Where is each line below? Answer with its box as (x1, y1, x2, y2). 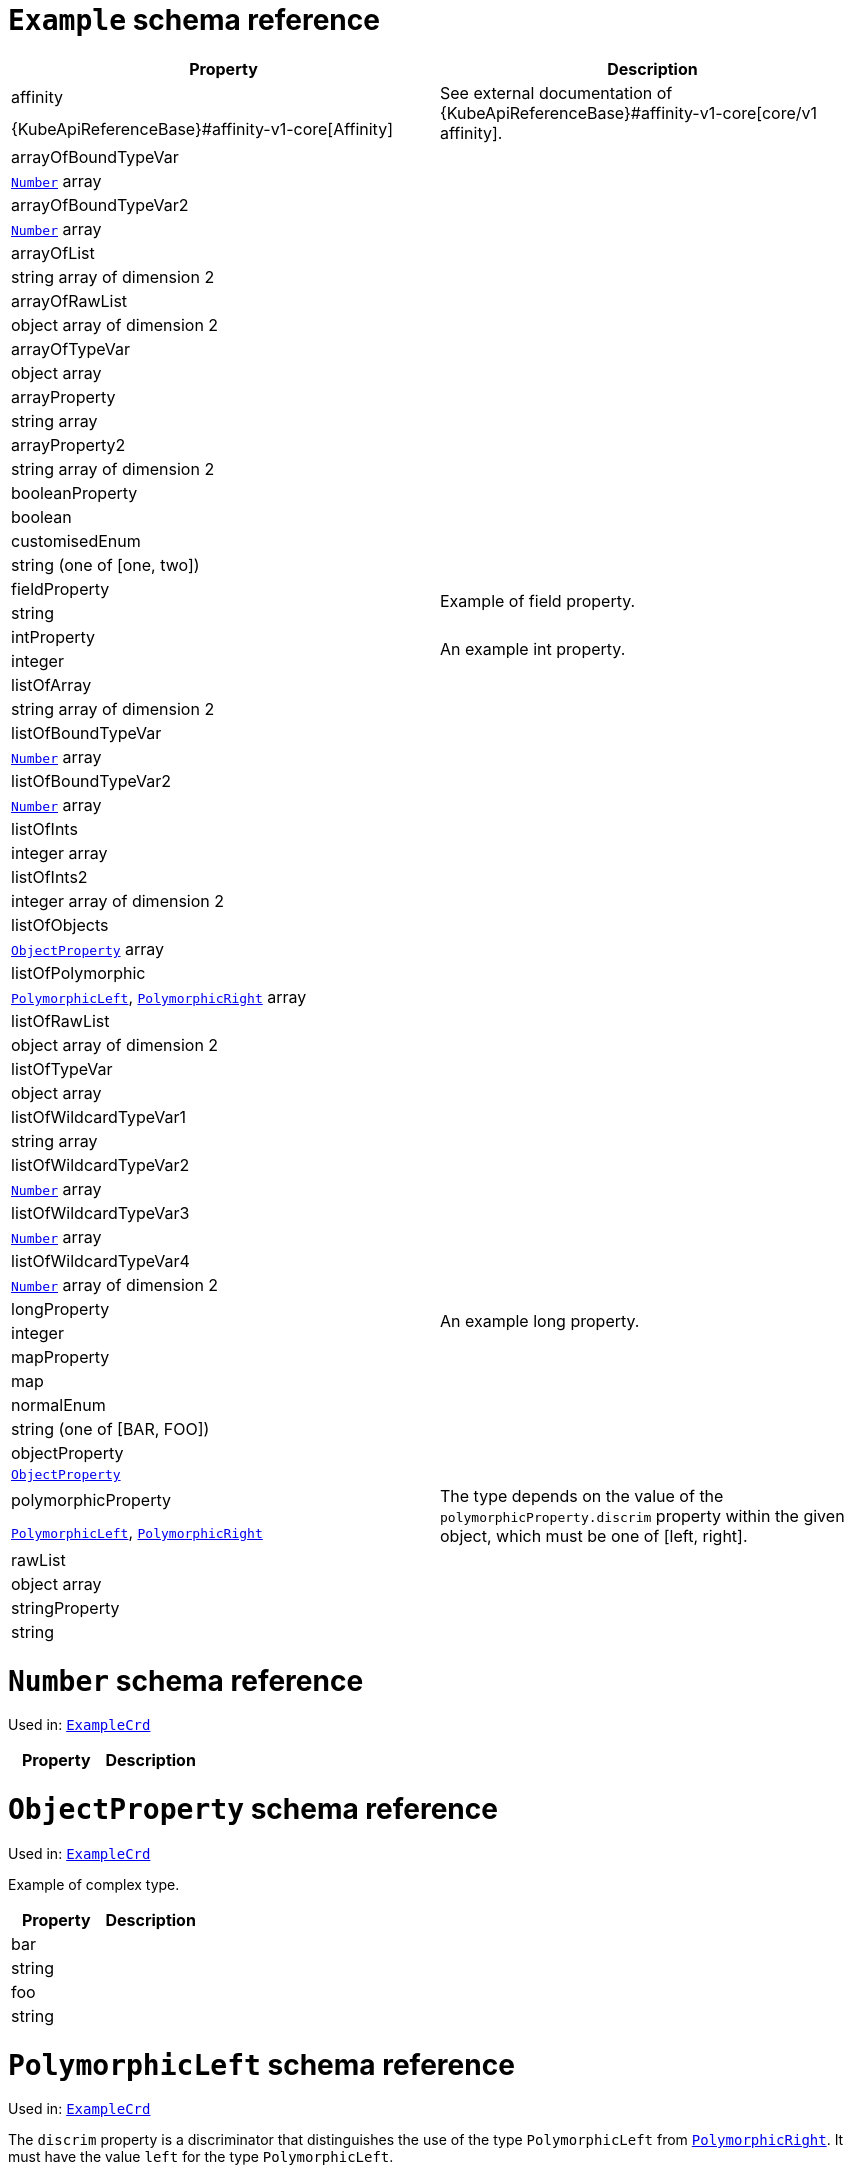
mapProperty (11, 1346, 110, 1367)
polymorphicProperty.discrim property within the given (440, 1505, 845, 1526)
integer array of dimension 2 (11, 890, 225, 911)
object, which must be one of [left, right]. (440, 1525, 748, 1546)
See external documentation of (440, 82, 673, 103)
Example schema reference (8, 3, 380, 37)
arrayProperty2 (11, 434, 126, 455)
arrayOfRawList (11, 290, 128, 311)
